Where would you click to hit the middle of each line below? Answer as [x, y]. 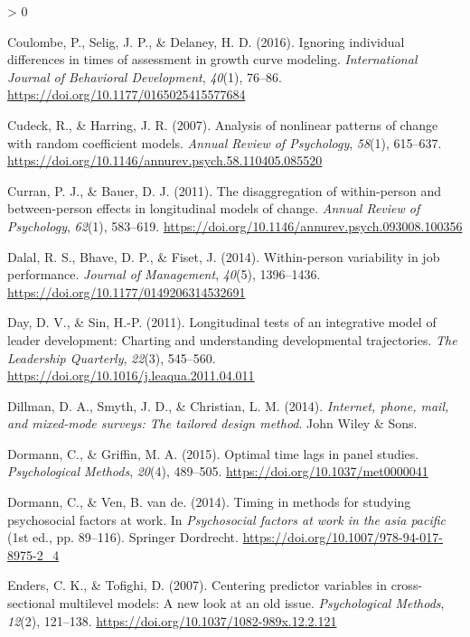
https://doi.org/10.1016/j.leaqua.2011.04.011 [131, 375]
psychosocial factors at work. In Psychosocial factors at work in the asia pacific [227, 519]
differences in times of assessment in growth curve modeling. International [212, 59]
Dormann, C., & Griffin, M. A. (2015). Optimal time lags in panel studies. [213, 453]
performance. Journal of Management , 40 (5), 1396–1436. [164, 274]
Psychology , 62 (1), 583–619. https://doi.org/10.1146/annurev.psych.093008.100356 [235, 225]
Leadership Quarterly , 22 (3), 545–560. [112, 357]
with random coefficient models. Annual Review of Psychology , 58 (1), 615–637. [225, 142]
